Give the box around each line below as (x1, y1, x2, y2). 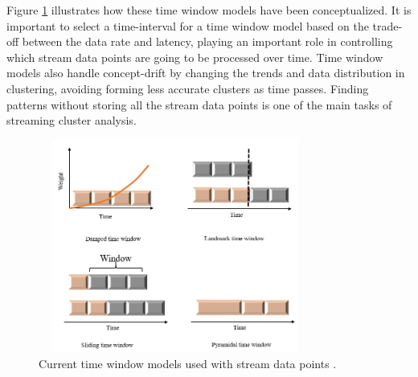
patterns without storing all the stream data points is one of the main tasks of (6, 96, 392, 113)
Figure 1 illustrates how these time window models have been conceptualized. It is (6, 2, 412, 18)
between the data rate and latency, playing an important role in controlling (22, 33, 393, 50)
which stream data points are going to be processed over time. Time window (6, 48, 383, 65)
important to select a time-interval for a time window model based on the (6, 17, 369, 34)
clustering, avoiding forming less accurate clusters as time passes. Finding (6, 80, 369, 96)
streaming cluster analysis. (6, 112, 137, 129)
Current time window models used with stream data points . (39, 354, 337, 371)
